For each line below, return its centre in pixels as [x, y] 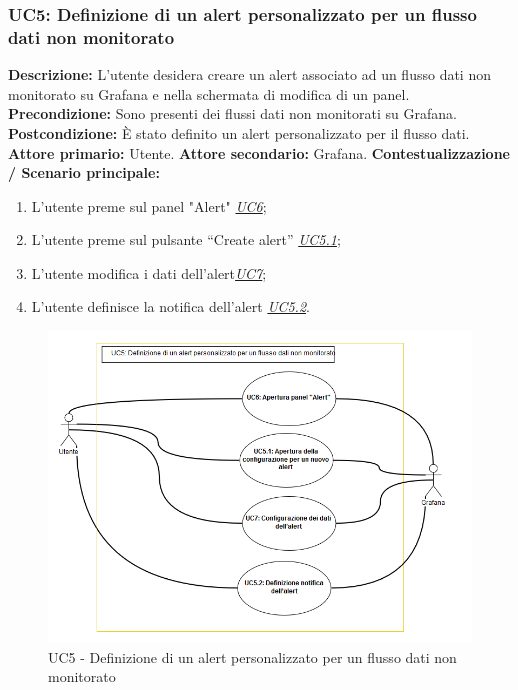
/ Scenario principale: [84, 172]
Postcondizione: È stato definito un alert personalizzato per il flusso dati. [239, 132]
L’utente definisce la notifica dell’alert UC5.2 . [170, 306]
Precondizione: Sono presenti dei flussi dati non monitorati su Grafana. [232, 113]
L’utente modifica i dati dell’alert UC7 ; [149, 272]
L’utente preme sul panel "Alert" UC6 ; [149, 205]
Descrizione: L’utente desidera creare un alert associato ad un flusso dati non [249, 74]
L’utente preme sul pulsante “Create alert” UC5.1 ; [186, 239]
